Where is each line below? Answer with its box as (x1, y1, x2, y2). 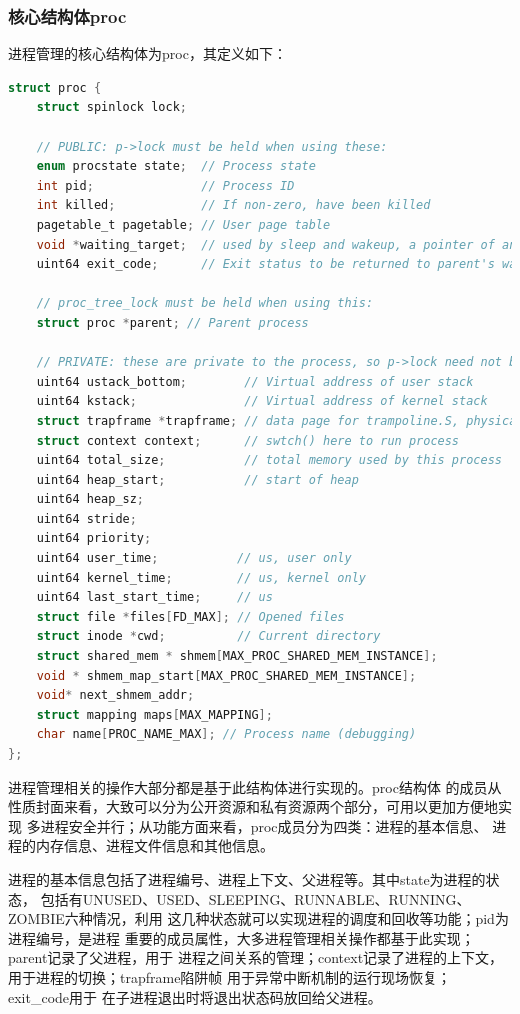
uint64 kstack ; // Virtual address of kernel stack (36, 394, 488, 409)
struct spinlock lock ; (36, 100, 187, 115)
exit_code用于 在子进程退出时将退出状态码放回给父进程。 (8, 986, 382, 1007)
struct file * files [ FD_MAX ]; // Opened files (36, 609, 345, 624)
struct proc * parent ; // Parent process (36, 315, 309, 330)
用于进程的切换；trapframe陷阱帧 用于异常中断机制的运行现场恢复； (8, 966, 452, 987)
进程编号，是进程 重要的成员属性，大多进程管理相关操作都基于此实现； (8, 927, 475, 948)
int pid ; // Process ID (36, 178, 295, 193)
